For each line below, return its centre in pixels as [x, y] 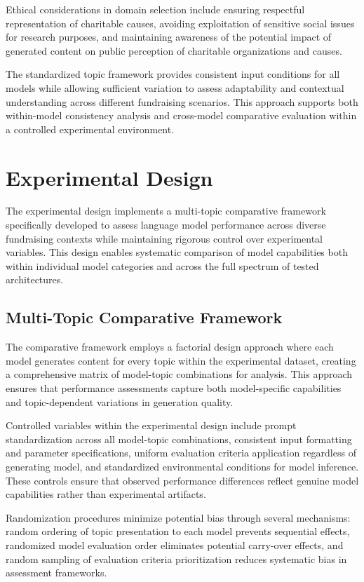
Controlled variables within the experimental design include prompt [151, 425]
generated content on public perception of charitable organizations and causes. [174, 50]
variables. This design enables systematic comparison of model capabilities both [177, 252]
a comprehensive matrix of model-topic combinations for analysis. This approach [179, 374]
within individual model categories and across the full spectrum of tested [162, 265]
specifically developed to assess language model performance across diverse [166, 225]
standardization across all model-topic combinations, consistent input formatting [179, 439]
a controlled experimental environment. [90, 129]
